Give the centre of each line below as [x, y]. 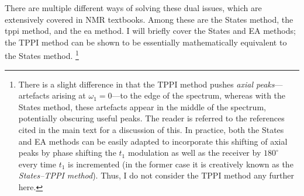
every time [37, 164]
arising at [69, 95]
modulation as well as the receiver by [194, 153]
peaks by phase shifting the [67, 153]
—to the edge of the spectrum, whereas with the [199, 95]
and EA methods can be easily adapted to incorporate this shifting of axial [153, 141]
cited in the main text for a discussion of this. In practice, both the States [151, 129]
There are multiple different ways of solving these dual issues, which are [133, 8]
